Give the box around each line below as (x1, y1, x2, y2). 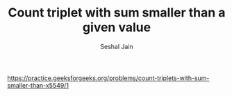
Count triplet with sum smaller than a (8, 5, 226, 21)
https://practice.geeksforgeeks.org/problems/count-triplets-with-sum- (7, 74, 210, 82)
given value (82, 19, 151, 35)
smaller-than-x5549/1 (7, 81, 69, 89)
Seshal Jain (100, 42, 133, 50)
